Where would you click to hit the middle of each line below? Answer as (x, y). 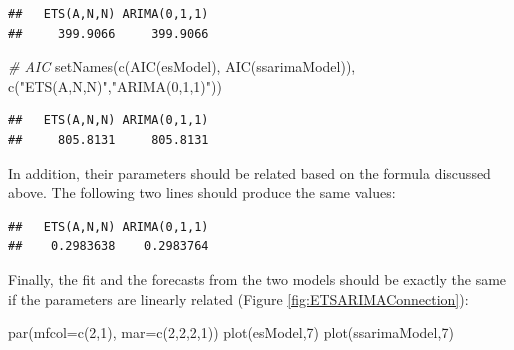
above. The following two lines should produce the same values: (202, 192)
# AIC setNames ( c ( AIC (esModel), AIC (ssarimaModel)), (182, 66)
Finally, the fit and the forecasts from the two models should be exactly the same (257, 278)
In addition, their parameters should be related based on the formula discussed (249, 172)
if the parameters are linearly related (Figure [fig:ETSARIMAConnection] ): (238, 298)
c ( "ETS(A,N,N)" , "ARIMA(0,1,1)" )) (115, 85)
